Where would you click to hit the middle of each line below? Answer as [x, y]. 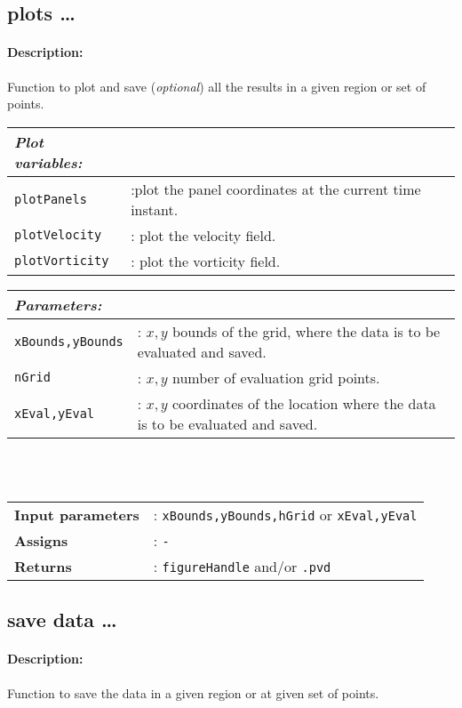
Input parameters [77, 514]
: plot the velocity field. [203, 235]
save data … [62, 619]
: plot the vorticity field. [206, 261]
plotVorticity [62, 261]
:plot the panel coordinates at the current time [276, 189]
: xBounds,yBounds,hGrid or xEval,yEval [285, 514]
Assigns [41, 540]
